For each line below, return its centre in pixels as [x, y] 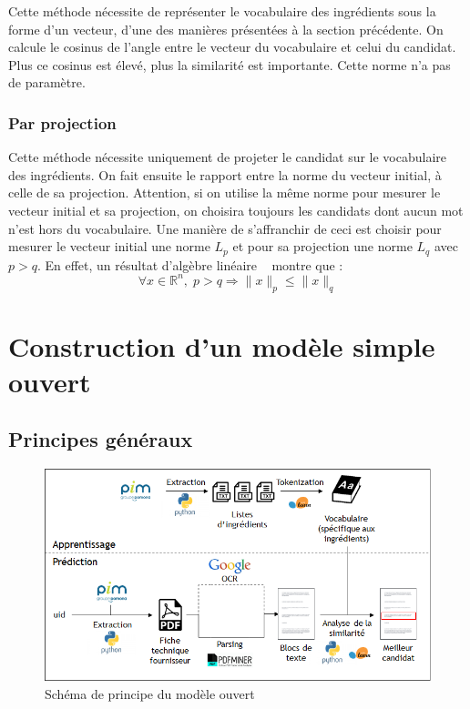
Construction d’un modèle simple [222, 345]
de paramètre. [47, 82]
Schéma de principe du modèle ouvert [150, 694]
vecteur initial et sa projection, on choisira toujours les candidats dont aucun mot [236, 210]
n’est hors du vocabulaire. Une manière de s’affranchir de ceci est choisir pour [225, 228]
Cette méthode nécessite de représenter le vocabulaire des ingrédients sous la [222, 11]
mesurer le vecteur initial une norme [109, 246]
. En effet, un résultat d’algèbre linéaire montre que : [190, 264]
